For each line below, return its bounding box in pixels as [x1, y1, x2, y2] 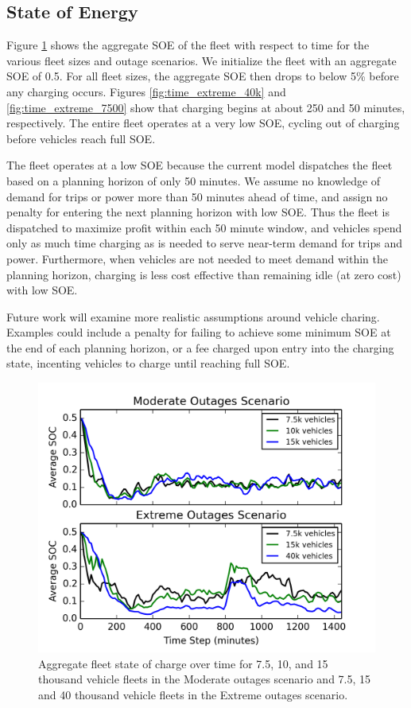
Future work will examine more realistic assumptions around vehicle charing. [6, 308, 380, 325]
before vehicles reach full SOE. [6, 130, 156, 146]
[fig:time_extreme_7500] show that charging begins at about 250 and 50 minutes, [6, 99, 405, 115]
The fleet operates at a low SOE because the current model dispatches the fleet [6, 157, 393, 173]
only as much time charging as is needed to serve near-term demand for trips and [6, 235, 402, 251]
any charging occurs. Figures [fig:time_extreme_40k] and [6, 83, 286, 99]
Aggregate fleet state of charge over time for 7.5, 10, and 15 [38, 655, 328, 671]
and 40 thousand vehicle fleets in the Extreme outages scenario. [38, 686, 348, 702]
